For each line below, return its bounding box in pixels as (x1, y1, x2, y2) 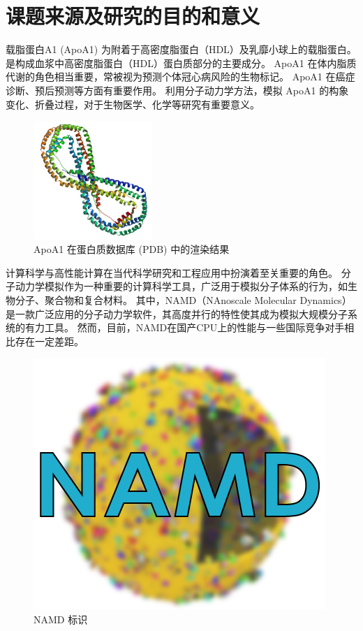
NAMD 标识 (34, 612, 88, 627)
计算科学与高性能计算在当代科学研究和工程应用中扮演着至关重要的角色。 (6, 265, 338, 280)
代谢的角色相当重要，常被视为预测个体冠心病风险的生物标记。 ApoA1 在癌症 (6, 69, 355, 84)
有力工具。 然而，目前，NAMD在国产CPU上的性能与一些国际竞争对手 (24, 320, 345, 335)
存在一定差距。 (15, 333, 84, 348)
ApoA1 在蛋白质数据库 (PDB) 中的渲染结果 (34, 242, 230, 256)
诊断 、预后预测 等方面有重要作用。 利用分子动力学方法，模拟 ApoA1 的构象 (6, 82, 349, 97)
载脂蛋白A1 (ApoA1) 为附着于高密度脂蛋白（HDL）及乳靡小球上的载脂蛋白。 (6, 42, 357, 57)
